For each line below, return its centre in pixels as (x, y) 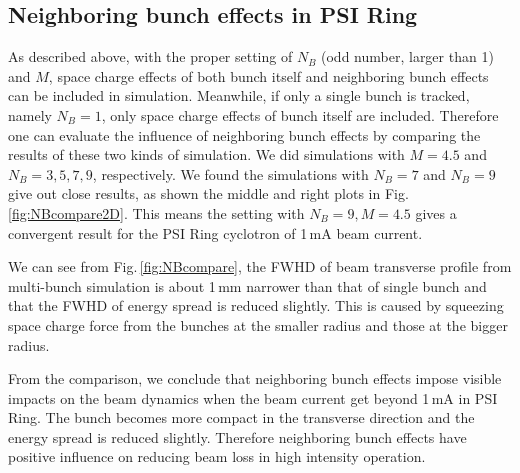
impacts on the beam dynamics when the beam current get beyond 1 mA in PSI (253, 397)
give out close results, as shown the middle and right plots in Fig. (208, 193)
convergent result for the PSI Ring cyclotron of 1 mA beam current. (215, 232)
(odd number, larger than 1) (407, 56)
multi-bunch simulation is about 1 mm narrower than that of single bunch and (247, 285)
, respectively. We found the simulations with (230, 173)
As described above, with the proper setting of (150, 56)
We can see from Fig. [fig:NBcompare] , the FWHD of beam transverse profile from (260, 266)
